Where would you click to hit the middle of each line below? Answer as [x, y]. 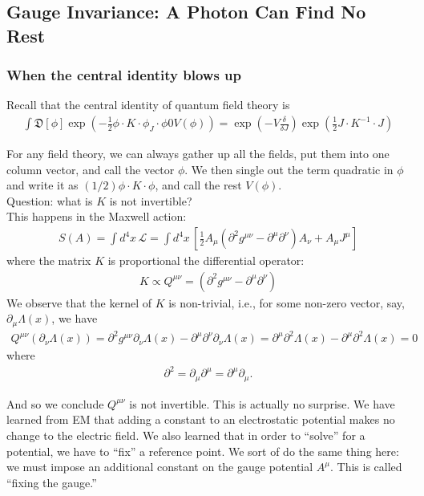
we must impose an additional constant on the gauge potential [160, 467]
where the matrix [49, 260]
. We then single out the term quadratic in [289, 169]
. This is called [366, 467]
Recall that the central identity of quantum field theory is [148, 105]
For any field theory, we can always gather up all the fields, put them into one [198, 154]
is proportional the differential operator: [206, 260]
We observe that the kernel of [79, 302]
